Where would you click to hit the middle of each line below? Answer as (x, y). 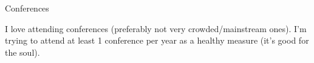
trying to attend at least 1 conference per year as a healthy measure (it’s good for (157, 40)
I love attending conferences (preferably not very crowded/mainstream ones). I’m (156, 28)
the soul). (22, 52)
